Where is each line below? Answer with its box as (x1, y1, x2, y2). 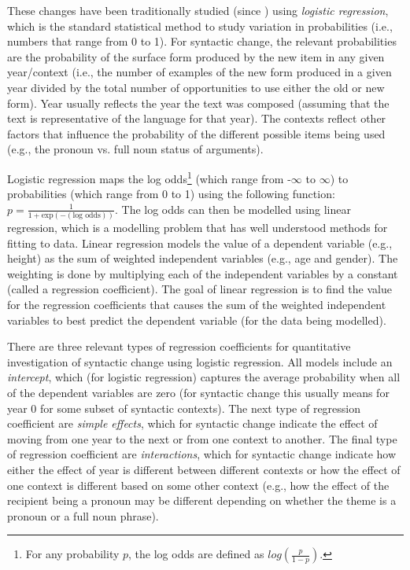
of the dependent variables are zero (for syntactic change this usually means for (7, 384, 390, 401)
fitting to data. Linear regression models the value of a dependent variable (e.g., (7, 234, 393, 251)
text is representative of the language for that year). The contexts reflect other (7, 110, 386, 127)
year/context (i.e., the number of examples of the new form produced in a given (7, 64, 392, 80)
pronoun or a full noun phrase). (7, 507, 159, 524)
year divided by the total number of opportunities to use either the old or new (7, 79, 385, 95)
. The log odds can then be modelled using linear (114, 200, 352, 217)
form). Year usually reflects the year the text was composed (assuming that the (7, 94, 390, 111)
